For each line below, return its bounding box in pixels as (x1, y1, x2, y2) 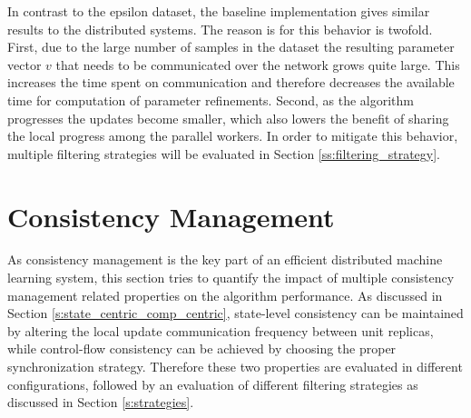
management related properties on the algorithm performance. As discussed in (7, 285, 443, 304)
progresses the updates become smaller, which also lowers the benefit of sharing (7, 108, 449, 127)
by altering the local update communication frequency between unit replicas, (7, 321, 434, 340)
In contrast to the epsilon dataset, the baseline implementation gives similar (7, 2, 430, 20)
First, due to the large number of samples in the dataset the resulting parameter (7, 37, 455, 56)
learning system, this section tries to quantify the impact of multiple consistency (7, 268, 455, 287)
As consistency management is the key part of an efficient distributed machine (7, 250, 443, 269)
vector (7, 55, 42, 74)
